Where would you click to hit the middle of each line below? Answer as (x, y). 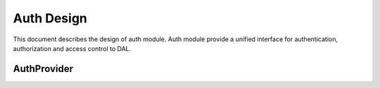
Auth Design (50, 18)
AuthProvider (43, 69)
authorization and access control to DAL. (72, 48)
